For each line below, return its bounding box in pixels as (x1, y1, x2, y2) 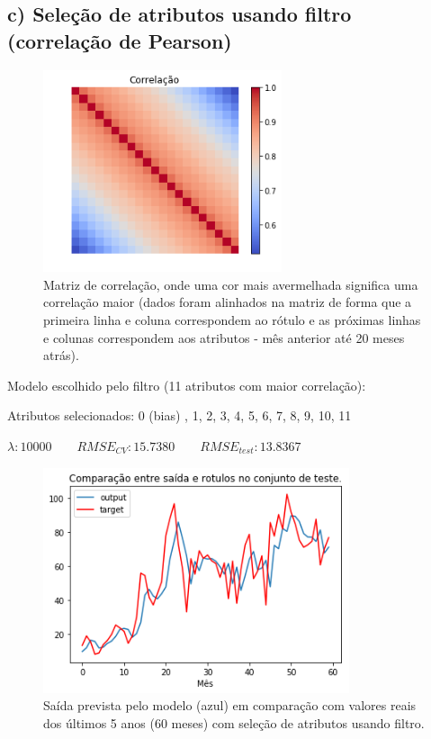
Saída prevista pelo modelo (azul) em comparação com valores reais (43, 696, 417, 715)
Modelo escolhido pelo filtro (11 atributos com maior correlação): (7, 375, 366, 394)
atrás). (43, 346, 79, 365)
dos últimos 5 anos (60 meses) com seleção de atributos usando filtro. (43, 713, 425, 732)
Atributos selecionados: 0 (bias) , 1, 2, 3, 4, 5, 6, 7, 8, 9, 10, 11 (7, 406, 352, 425)
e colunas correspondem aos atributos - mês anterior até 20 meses (43, 328, 405, 347)
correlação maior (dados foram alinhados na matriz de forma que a (43, 293, 412, 311)
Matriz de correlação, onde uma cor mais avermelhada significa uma (43, 275, 418, 293)
